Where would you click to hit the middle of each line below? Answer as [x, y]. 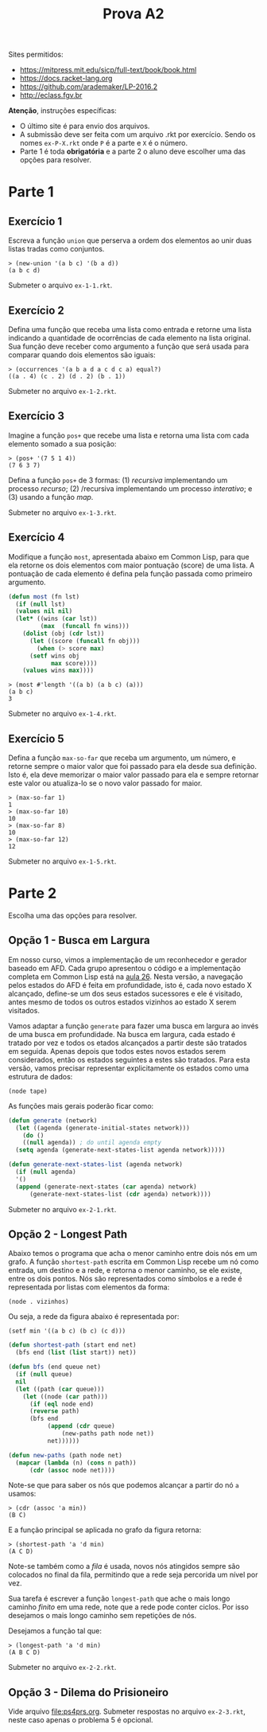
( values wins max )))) [58, 671]
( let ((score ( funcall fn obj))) [85, 641]
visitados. [24, 1010]
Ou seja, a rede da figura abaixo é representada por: [94, 1317]
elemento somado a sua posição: [62, 443]
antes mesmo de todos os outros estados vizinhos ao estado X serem [122, 1002]
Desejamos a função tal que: [55, 1631]
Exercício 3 [37, 416]
